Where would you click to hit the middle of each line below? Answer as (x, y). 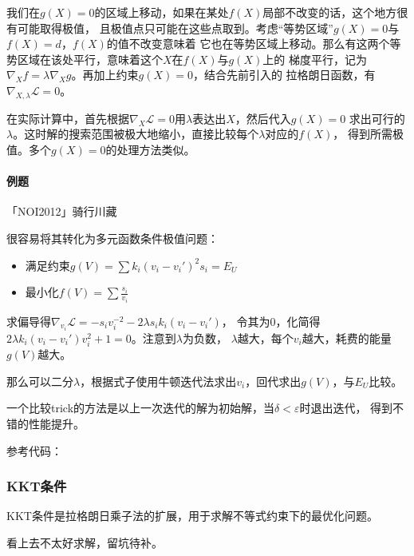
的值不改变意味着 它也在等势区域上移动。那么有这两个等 (254, 44)
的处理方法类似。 (150, 149)
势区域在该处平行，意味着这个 (85, 59)
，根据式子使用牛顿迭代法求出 (158, 381)
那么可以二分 (40, 381)
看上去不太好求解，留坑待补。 (85, 542)
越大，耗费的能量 (347, 338)
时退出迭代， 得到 (346, 408)
